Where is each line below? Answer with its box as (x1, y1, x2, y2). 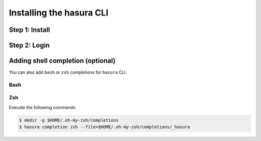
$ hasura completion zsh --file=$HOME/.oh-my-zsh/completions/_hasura (19, 124, 190, 130)
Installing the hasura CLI (9, 7, 109, 18)
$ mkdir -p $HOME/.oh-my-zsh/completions (19, 117, 119, 123)
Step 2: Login (9, 41, 50, 49)
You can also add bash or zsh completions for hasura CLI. (9, 69, 127, 75)
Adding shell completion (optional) (9, 57, 116, 65)
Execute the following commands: (9, 104, 77, 110)
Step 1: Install (9, 26, 50, 34)
